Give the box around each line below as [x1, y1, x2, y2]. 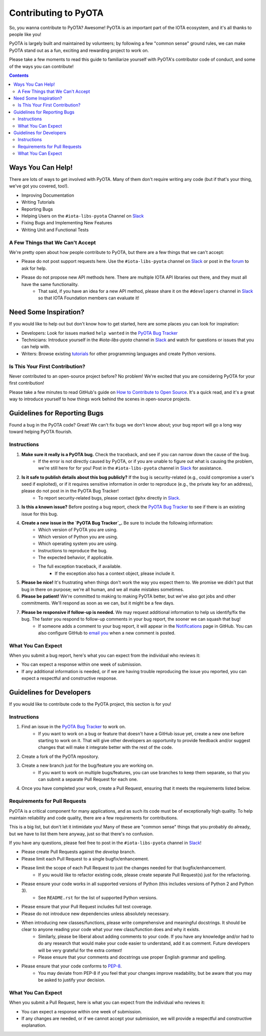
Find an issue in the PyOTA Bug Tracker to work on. [21, 724, 126, 730]
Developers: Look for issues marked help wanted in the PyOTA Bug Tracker [21, 330, 178, 336]
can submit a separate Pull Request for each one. [38, 777, 138, 782]
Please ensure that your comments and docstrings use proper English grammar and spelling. [38, 954, 227, 960]
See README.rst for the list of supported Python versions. [38, 894, 158, 900]
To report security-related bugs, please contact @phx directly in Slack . [38, 495, 181, 500]
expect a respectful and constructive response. [21, 676, 118, 681]
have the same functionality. [21, 281, 79, 287]
